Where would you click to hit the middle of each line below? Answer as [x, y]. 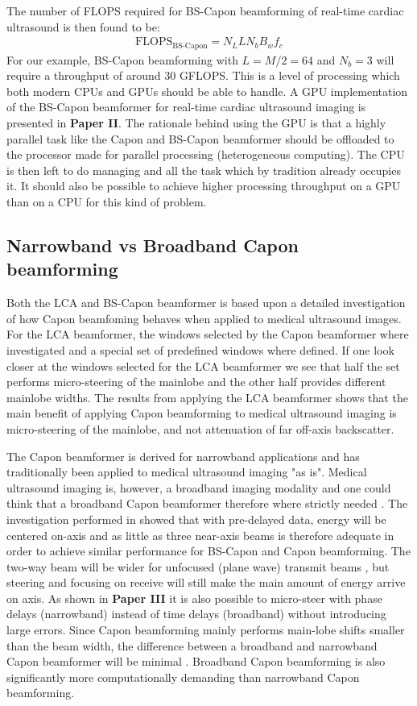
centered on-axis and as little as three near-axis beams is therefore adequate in [200, 535]
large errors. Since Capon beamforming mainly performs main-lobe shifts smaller [206, 630]
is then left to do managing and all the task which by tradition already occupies [204, 170]
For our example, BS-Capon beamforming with [122, 59]
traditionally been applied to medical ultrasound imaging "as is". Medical [187, 472]
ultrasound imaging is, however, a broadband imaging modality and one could [199, 487]
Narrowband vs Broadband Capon [153, 245]
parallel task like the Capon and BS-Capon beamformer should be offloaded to [200, 138]
